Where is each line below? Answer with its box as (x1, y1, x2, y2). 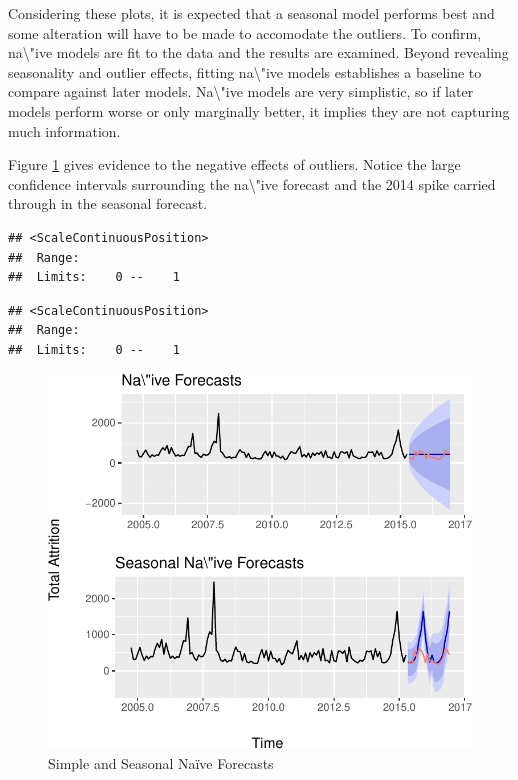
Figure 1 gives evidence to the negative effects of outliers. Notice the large (8, 154, 461, 175)
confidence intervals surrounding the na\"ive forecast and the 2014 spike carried (8, 173, 496, 194)
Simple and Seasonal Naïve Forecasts (48, 752, 274, 773)
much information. (8, 120, 121, 141)
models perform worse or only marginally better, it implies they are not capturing (8, 100, 510, 121)
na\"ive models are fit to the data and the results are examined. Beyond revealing (8, 42, 509, 63)
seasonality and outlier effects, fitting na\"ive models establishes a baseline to (8, 61, 482, 82)
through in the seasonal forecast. (8, 193, 208, 214)
